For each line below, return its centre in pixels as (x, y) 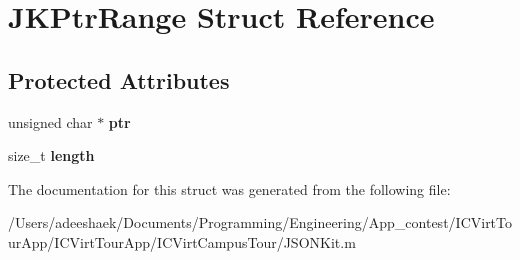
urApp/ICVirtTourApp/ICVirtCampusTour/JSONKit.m (182, 241)
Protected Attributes (119, 79)
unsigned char (50, 121)
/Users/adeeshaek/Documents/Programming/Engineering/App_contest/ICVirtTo (260, 222)
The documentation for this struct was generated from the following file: (229, 188)
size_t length (51, 155)
